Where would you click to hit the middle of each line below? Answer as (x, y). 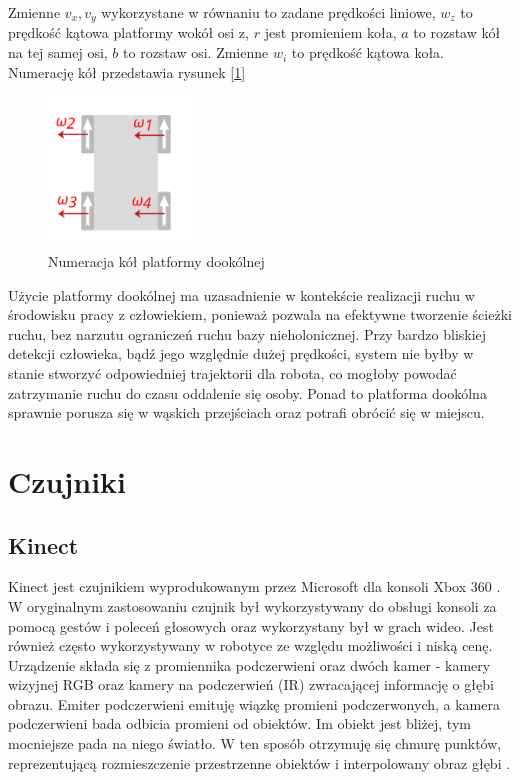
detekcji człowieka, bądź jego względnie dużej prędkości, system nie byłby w (241, 353)
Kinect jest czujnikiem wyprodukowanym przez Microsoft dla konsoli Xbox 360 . (254, 586)
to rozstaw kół (457, 32)
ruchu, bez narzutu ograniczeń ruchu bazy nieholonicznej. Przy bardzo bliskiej (247, 333)
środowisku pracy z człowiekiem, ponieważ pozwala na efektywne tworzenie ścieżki (260, 314)
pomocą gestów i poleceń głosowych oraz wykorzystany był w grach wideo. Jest (251, 625)
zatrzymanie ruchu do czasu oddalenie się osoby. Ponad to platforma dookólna (247, 392)
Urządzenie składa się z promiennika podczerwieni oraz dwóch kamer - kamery (249, 664)
